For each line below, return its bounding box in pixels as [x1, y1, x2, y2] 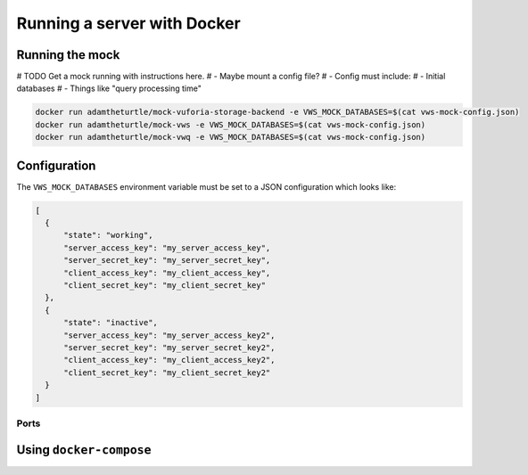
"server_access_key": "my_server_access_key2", [63, 330, 276, 340]
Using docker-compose [16, 442, 152, 457]
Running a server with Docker [16, 13, 241, 33]
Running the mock [16, 47, 120, 62]
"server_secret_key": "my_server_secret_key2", [63, 343, 276, 352]
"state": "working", [63, 230, 153, 241]
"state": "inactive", [63, 317, 158, 328]
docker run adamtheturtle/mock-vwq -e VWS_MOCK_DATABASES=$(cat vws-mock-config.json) [35, 132, 426, 143]
